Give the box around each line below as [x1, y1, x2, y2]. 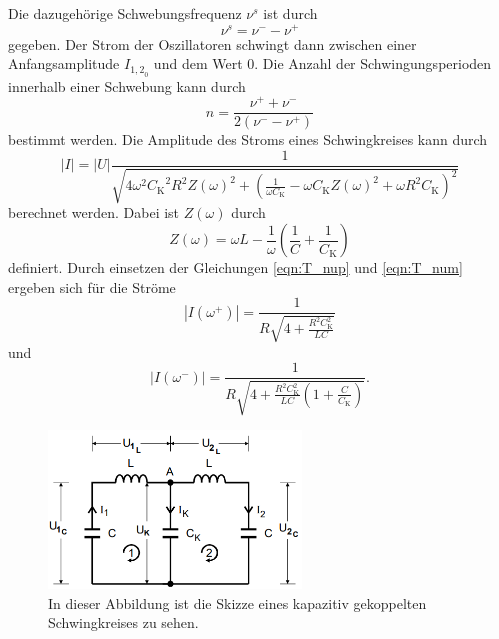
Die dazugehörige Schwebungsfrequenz [8, 3, 242, 23]
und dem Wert [153, 53, 243, 74]
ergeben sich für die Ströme [8, 276, 176, 297]
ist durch [263, 3, 318, 23]
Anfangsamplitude [8, 53, 120, 74]
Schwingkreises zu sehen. [48, 612, 199, 633]
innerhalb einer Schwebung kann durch [8, 75, 246, 96]
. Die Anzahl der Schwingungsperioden [254, 53, 492, 74]
